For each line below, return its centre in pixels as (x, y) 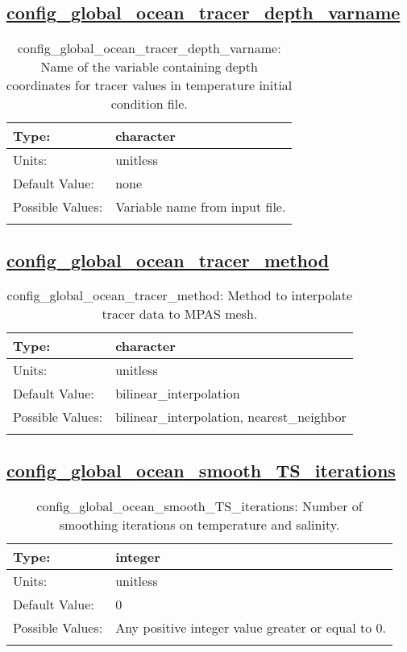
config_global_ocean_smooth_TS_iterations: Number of (199, 506)
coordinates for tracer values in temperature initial (150, 85)
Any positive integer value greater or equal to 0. (251, 627)
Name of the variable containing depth (149, 67)
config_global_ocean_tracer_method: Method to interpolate (180, 295)
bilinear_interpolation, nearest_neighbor (231, 417)
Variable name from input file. (201, 207)
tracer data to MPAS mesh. (180, 314)
